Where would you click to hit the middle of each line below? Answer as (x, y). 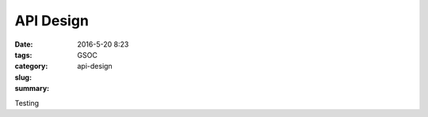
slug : (23, 77)
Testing (27, 103)
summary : (32, 89)
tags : (23, 55)
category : (31, 66)
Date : (24, 44)
